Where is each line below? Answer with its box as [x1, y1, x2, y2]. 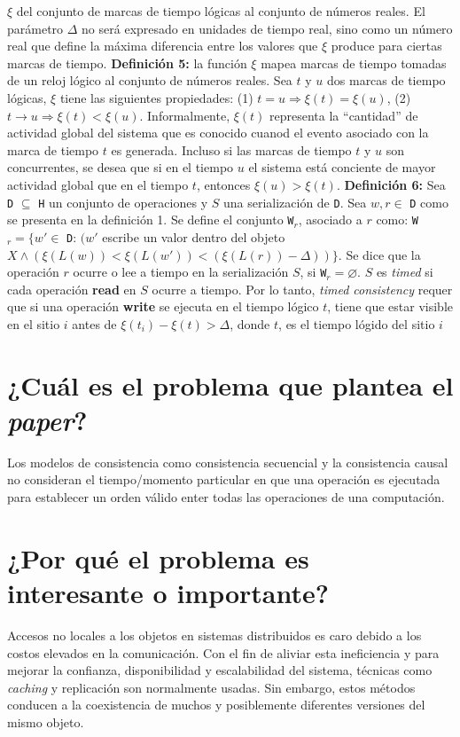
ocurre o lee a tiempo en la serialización [73, 263, 289, 281]
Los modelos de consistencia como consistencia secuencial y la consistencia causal [7, 452, 448, 471]
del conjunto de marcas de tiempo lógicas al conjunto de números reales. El [16, 2, 425, 20]
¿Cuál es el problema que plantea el [7, 366, 454, 403]
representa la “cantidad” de [269, 106, 418, 124]
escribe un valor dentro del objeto [102, 227, 285, 246]
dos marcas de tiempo [327, 71, 446, 90]
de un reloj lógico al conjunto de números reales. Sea [7, 71, 292, 90]
